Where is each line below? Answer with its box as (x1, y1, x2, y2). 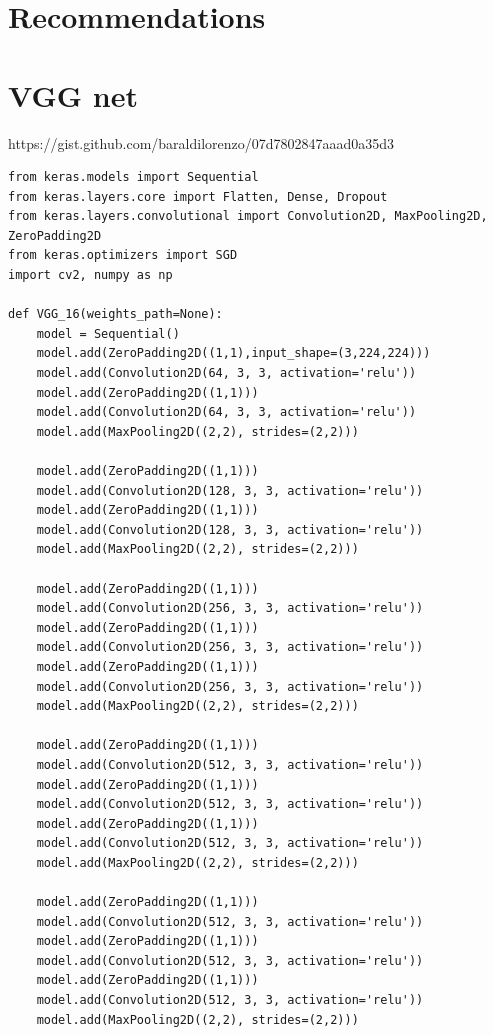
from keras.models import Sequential (8, 170, 259, 185)
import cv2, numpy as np (8, 268, 173, 283)
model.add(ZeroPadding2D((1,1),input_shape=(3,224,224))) (36, 346, 431, 361)
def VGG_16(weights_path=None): (8, 307, 223, 322)
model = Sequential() (36, 326, 180, 341)
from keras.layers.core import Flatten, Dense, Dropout (8, 189, 388, 204)
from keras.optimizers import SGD (8, 248, 238, 263)
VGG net (8, 74, 138, 115)
